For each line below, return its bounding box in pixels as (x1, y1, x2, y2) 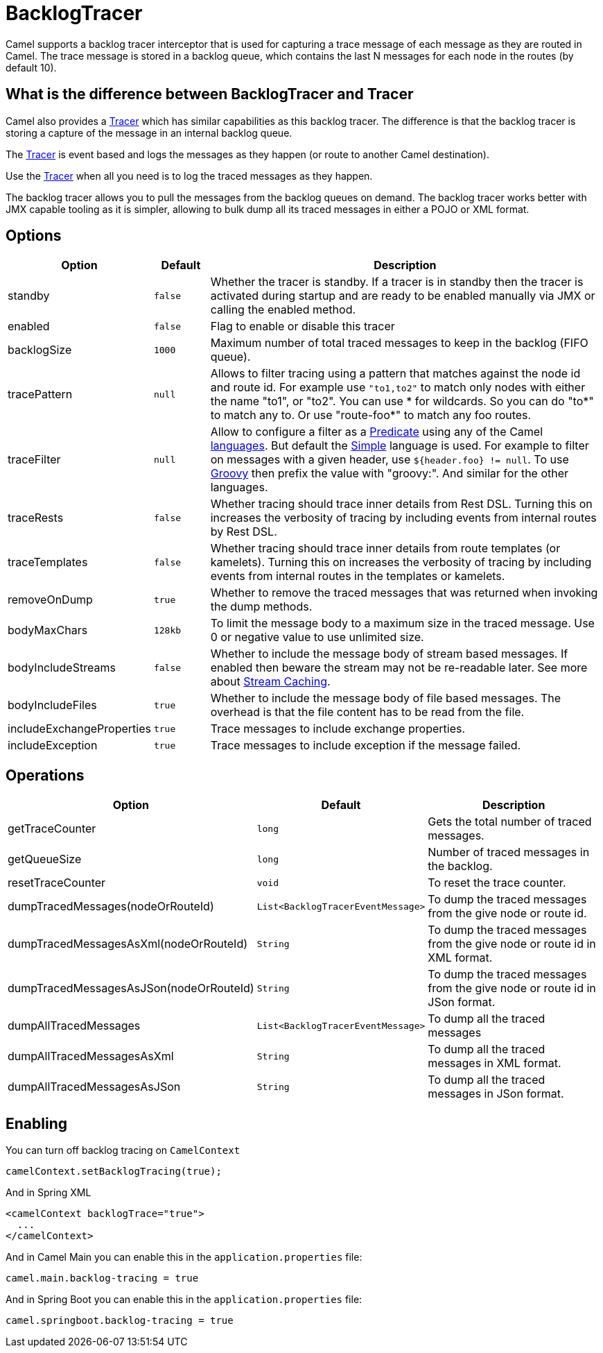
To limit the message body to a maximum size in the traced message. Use (210, 616, 595, 631)
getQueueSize (8, 852, 82, 867)
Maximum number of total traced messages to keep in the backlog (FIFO (210, 336, 588, 350)
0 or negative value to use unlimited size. (210, 630, 424, 645)
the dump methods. (210, 599, 313, 614)
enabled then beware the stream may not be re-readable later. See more (210, 661, 588, 675)
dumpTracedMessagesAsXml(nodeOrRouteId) (8, 937, 248, 951)
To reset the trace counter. (428, 876, 566, 890)
